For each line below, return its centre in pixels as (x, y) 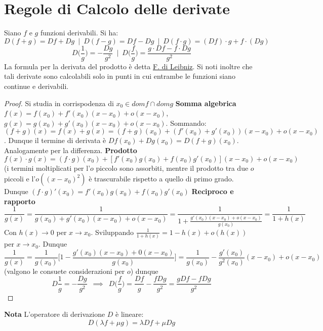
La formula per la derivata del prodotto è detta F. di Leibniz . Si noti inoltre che (128, 66)
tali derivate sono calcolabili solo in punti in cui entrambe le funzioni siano (120, 76)
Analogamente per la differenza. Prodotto (71, 150)
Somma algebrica (206, 103)
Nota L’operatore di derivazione (55, 314)
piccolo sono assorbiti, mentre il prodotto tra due (172, 168)
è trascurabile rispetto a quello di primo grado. (161, 179)
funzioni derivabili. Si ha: (79, 33)
